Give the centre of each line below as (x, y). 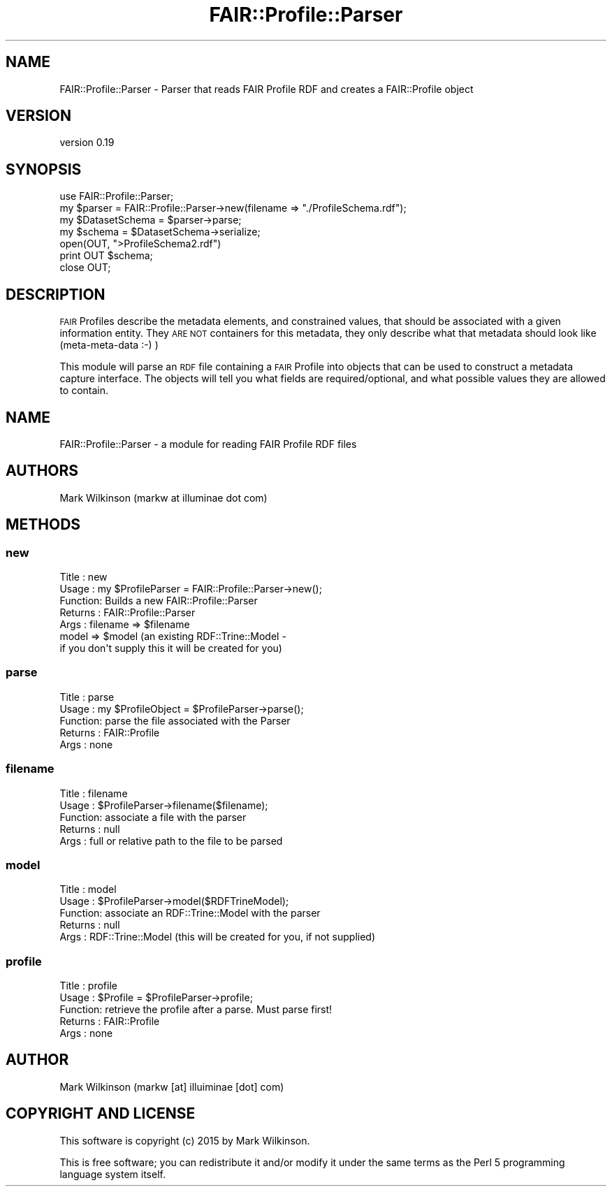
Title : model (88, 889)
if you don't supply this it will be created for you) (171, 648)
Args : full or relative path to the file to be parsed (171, 841)
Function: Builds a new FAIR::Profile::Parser (159, 601)
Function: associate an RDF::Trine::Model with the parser (190, 913)
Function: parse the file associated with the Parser (175, 720)
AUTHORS (42, 471)
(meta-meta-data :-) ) (109, 345)
